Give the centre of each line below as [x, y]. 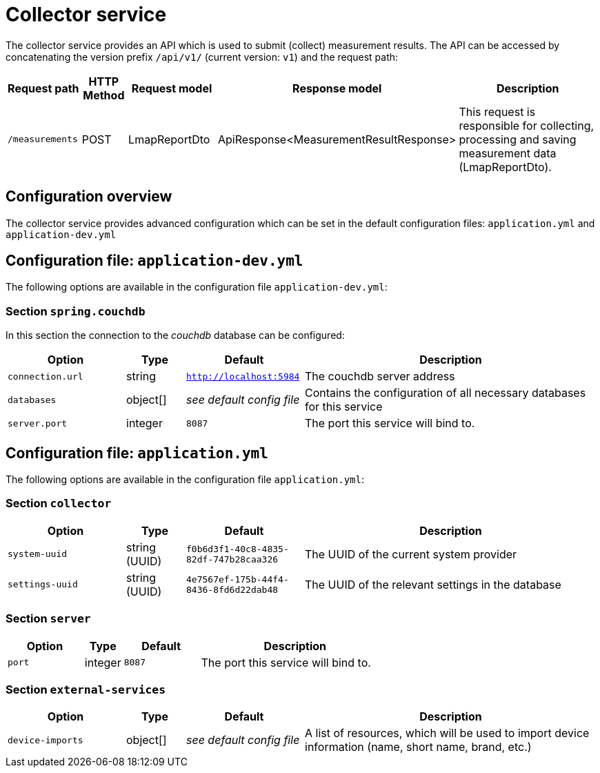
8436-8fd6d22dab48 [232, 589]
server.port [38, 423]
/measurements [43, 139]
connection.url [46, 376]
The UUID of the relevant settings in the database [433, 584]
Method [104, 95]
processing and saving [518, 139]
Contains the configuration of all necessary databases [446, 393]
